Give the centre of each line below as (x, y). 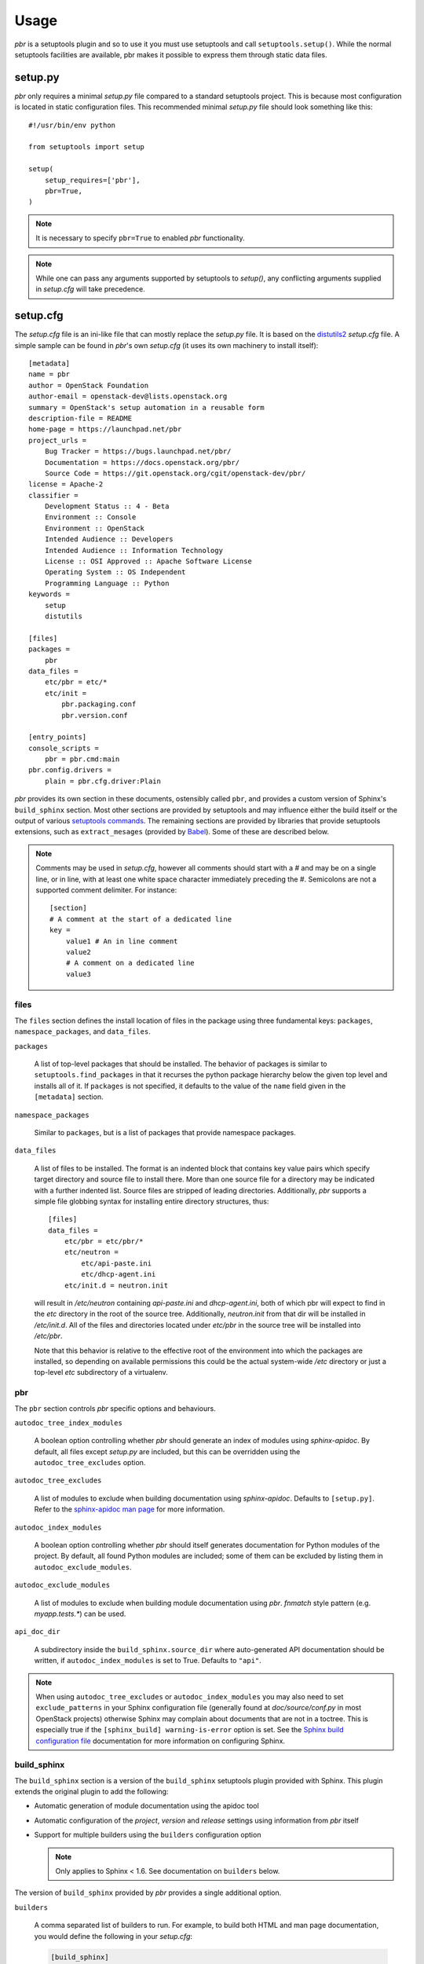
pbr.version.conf (95, 715)
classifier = (53, 495)
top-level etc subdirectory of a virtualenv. (101, 1372)
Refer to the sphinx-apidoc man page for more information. (130, 1509)
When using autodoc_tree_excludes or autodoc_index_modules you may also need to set (190, 1696)
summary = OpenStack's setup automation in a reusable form (146, 407)
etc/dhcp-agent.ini (119, 1274)
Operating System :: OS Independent (115, 572)
